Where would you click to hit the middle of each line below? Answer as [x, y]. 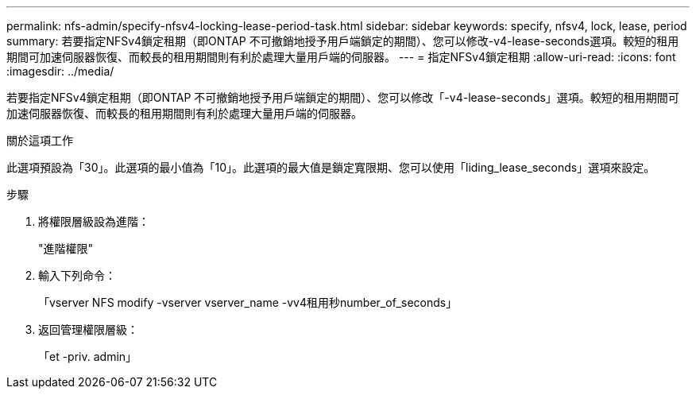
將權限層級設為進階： [94, 221]
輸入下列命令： [77, 275]
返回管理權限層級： [88, 329]
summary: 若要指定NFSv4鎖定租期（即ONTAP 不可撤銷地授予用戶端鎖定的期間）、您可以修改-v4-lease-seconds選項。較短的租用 [343, 41]
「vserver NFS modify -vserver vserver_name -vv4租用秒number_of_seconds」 [248, 302]
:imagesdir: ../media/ [60, 71]
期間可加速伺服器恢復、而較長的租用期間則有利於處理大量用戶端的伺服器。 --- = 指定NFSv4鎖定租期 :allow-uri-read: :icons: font [341, 57]
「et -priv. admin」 [88, 356]
